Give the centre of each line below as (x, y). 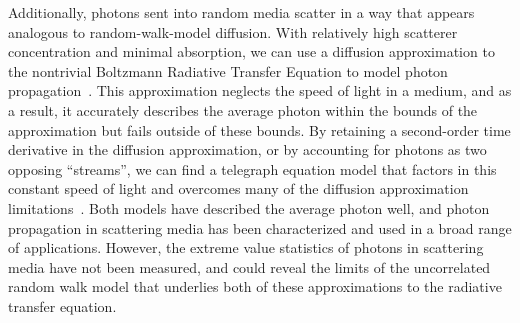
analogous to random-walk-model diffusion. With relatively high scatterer (233, 31)
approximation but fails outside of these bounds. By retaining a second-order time (259, 129)
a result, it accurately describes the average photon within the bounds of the (243, 109)
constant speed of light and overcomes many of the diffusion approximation (238, 188)
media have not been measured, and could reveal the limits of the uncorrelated (249, 266)
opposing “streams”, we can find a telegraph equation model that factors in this (252, 168)
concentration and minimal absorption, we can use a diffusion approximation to (251, 51)
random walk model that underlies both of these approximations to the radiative (255, 286)
